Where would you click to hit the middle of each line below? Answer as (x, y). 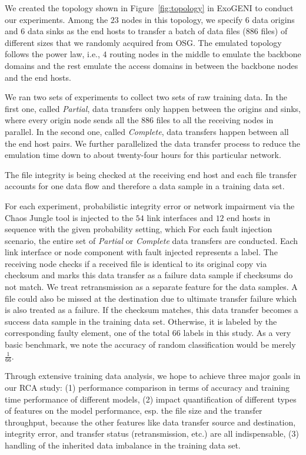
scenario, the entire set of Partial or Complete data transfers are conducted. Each (152, 240)
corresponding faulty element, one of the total (87, 333)
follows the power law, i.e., (52, 54)
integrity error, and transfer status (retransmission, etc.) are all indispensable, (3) (152, 433)
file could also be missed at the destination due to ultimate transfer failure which (151, 298)
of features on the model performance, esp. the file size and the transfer (134, 411)
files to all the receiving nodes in (215, 120)
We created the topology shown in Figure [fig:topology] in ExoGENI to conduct (149, 8)
